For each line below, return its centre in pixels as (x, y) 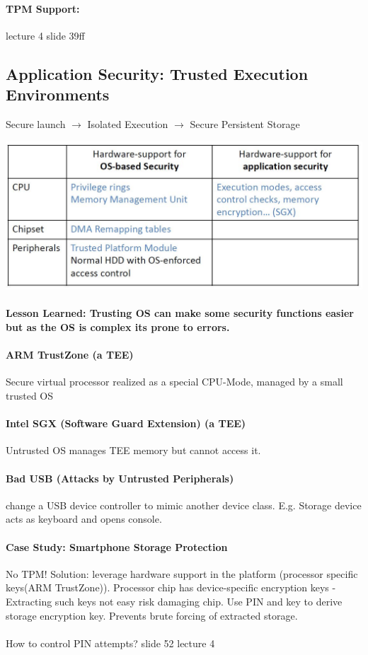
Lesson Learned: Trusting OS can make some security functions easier (180, 313)
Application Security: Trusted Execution (157, 73)
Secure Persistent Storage (245, 123)
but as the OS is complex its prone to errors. (118, 327)
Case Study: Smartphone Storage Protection (117, 546)
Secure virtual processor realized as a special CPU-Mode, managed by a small (174, 382)
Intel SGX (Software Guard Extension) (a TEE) (126, 423)
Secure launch (36, 123)
